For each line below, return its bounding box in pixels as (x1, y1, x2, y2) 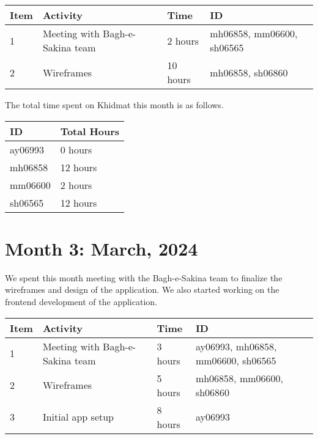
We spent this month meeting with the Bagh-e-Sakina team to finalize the (5, 271, 283, 284)
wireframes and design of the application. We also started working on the (5, 283, 279, 296)
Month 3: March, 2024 (5, 235, 198, 260)
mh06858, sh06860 (210, 65, 288, 79)
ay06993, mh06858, (195, 339, 277, 353)
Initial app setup (42, 410, 114, 424)
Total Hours (60, 124, 120, 138)
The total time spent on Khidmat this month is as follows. (5, 98, 224, 111)
